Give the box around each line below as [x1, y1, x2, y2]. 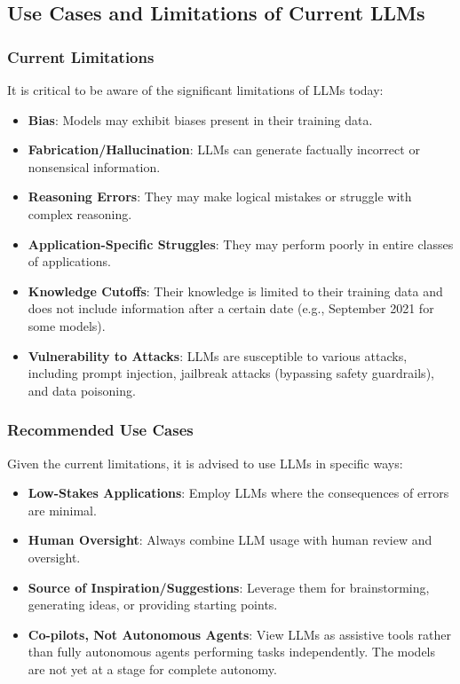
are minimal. [28, 500, 97, 519]
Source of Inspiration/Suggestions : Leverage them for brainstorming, [28, 578, 430, 596]
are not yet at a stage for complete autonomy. [28, 659, 277, 678]
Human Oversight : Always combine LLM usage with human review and [28, 531, 432, 549]
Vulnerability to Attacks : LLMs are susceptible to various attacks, [28, 346, 408, 365]
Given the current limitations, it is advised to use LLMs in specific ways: [7, 453, 403, 472]
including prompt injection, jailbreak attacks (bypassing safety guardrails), [28, 364, 434, 382]
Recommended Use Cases [7, 419, 194, 441]
